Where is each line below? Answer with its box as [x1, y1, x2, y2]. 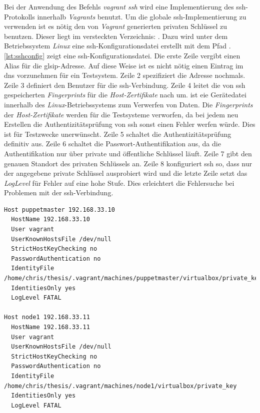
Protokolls [4, 11, 35, 21]
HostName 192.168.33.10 [11, 216, 90, 223]
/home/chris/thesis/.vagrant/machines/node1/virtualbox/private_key [4, 382, 237, 390]
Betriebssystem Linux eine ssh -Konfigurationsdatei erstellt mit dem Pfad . [4, 40, 231, 51]
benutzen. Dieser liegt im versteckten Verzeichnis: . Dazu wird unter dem [4, 30, 228, 41]
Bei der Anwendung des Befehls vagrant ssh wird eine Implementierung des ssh [4, 1, 246, 11]
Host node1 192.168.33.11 [4, 314, 90, 321]
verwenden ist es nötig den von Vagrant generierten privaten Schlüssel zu [4, 21, 227, 31]
